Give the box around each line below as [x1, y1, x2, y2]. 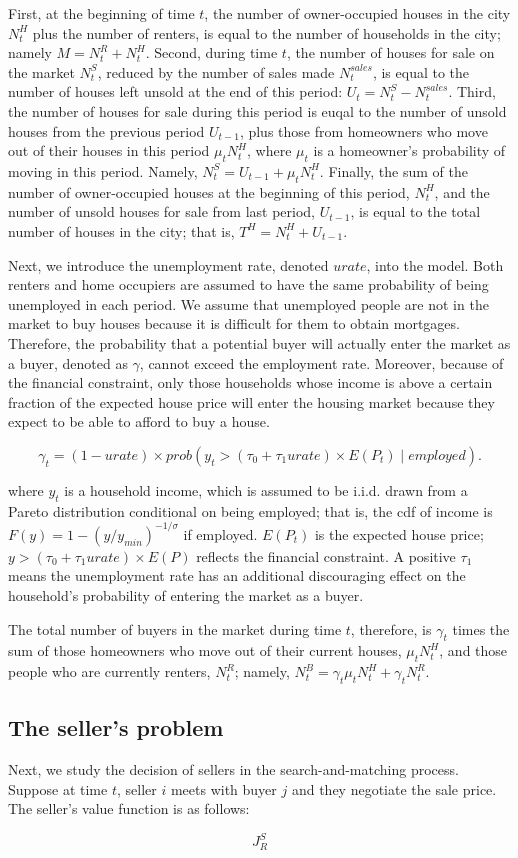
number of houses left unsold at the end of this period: [8, 81, 343, 102]
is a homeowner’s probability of [313, 140, 506, 161]
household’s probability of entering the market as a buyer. [8, 584, 364, 605]
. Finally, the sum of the [319, 160, 468, 181]
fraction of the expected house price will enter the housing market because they [8, 391, 495, 412]
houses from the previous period [8, 120, 205, 141]
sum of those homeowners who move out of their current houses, [8, 640, 402, 661]
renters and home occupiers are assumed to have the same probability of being [8, 274, 489, 295]
